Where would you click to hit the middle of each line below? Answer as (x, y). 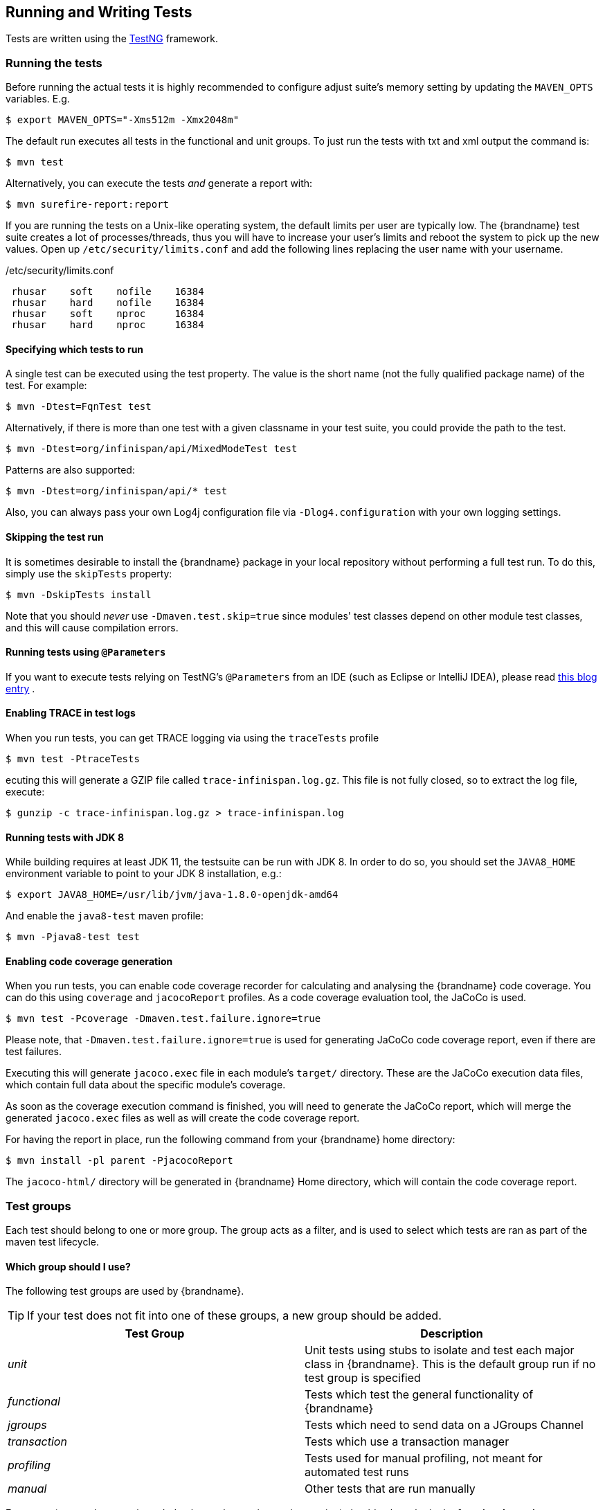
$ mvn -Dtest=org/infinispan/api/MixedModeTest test (152, 449)
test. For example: (46, 386)
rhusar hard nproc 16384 (108, 325)
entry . (20, 688)
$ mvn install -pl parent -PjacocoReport (119, 1161)
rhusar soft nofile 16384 (108, 292)
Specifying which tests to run (75, 349)
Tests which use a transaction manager (407, 1442)
